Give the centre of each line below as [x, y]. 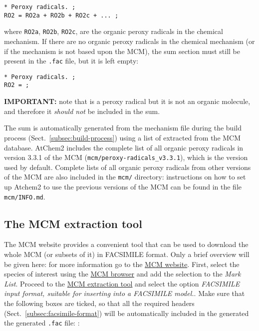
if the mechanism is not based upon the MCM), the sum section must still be [122, 51]
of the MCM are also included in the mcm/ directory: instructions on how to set [125, 177]
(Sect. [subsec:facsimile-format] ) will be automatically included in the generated [127, 313]
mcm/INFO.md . [25, 196]
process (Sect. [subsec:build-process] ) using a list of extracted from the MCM [123, 137]
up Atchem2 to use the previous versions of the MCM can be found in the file [123, 186]
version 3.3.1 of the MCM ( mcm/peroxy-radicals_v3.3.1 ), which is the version [126, 157]
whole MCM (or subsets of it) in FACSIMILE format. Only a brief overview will [127, 254]
